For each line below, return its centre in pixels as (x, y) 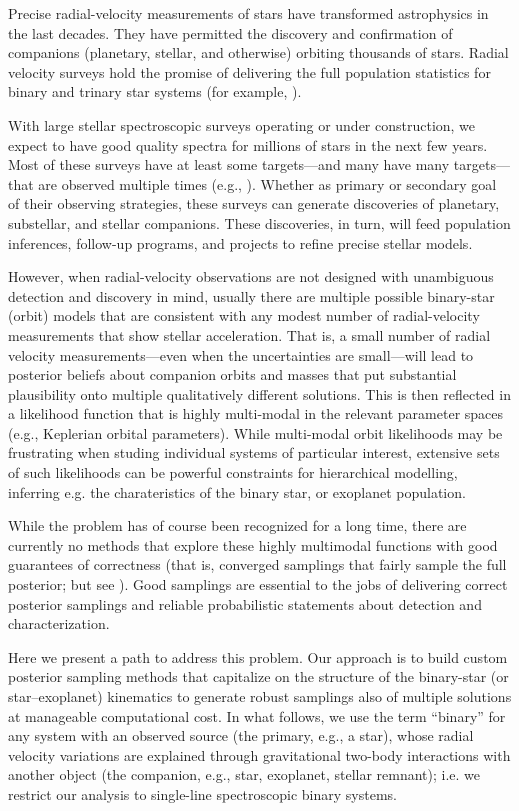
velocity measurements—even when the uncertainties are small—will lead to (241, 354)
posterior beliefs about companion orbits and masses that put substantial (232, 374)
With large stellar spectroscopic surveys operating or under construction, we (242, 124)
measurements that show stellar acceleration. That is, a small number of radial (249, 334)
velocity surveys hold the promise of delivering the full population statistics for (249, 71)
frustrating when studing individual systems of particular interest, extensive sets (254, 452)
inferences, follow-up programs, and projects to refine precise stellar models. (240, 242)
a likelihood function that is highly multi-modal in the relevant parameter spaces (256, 413)
